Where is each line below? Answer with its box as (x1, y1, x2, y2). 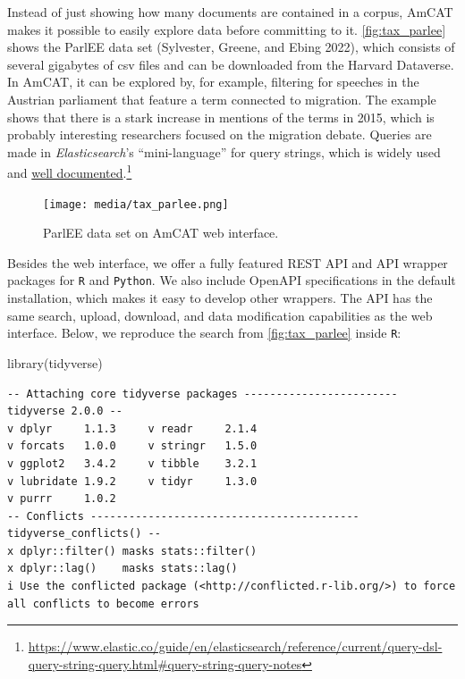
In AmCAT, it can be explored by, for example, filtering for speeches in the (7, 72, 419, 91)
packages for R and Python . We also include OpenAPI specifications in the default (7, 271, 456, 289)
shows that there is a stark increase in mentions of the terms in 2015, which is (7, 107, 435, 126)
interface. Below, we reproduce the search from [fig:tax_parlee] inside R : (7, 323, 402, 342)
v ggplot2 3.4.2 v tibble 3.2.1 (7, 457, 258, 470)
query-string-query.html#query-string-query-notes (28, 654, 302, 673)
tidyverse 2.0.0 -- (7, 405, 123, 418)
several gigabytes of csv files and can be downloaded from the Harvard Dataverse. (7, 54, 454, 73)
